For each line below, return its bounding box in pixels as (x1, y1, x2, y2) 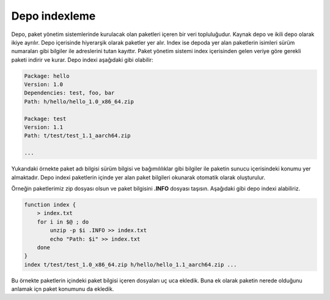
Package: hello (24, 72, 70, 79)
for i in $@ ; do (37, 218, 89, 225)
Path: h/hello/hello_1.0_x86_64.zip (24, 98, 134, 105)
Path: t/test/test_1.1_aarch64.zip (24, 132, 131, 139)
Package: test (24, 115, 67, 122)
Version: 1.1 (24, 124, 64, 131)
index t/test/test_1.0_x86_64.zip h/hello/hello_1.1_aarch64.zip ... (24, 261, 237, 268)
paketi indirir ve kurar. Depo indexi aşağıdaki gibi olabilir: (11, 56, 154, 64)
